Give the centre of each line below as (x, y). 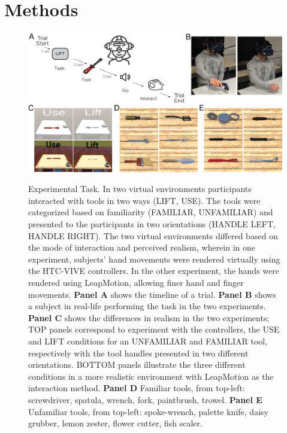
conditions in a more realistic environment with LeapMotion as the (151, 376)
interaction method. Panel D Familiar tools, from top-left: (137, 388)
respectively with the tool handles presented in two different (138, 353)
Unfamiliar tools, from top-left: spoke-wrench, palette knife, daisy (148, 411)
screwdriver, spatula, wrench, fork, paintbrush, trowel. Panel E (145, 399)
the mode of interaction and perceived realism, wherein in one (142, 247)
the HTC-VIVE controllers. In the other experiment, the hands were (154, 271)
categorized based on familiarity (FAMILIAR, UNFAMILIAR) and (151, 212)
